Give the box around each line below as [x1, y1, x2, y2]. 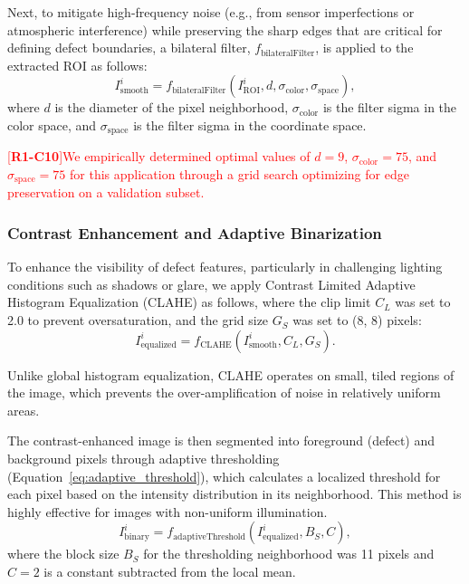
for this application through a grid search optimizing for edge [70, 165, 409, 184]
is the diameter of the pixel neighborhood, [54, 98, 289, 117]
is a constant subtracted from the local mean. [43, 562, 296, 580]
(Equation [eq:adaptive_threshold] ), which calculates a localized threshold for [7, 466, 441, 485]
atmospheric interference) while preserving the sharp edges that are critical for [7, 20, 443, 39]
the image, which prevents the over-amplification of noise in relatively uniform [7, 383, 441, 402]
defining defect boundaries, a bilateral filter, [7, 38, 251, 57]
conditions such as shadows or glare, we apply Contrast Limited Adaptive [7, 274, 416, 293]
